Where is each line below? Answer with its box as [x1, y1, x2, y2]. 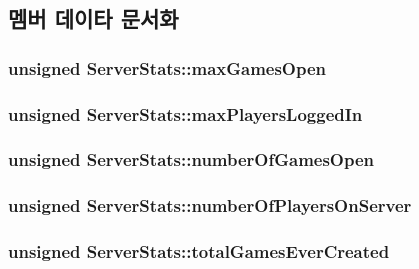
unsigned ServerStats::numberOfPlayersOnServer [8, 193, 412, 218]
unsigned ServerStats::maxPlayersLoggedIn [8, 101, 363, 126]
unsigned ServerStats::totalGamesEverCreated [8, 239, 390, 264]
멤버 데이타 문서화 [8, 3, 179, 34]
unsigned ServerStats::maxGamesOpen [8, 55, 327, 80]
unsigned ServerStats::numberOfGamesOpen [8, 147, 375, 172]
